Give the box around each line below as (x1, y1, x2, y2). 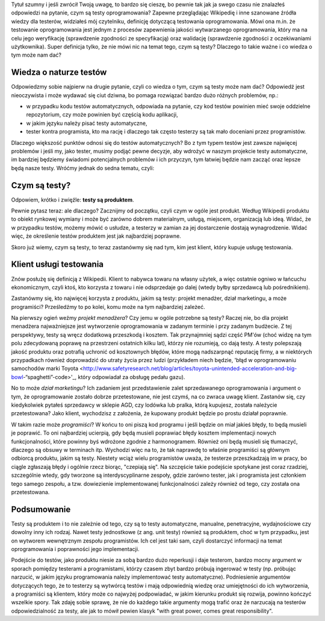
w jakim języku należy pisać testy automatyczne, (26, 119, 147, 127)
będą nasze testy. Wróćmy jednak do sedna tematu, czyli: (11, 164, 155, 171)
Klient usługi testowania (11, 260, 104, 270)
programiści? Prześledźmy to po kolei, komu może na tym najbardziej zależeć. (11, 303, 205, 310)
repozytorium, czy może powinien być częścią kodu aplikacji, (26, 111, 178, 118)
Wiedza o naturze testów (11, 67, 107, 78)
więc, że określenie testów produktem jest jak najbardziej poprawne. (11, 232, 182, 240)
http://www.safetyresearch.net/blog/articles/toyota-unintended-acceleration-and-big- (83, 365, 297, 372)
